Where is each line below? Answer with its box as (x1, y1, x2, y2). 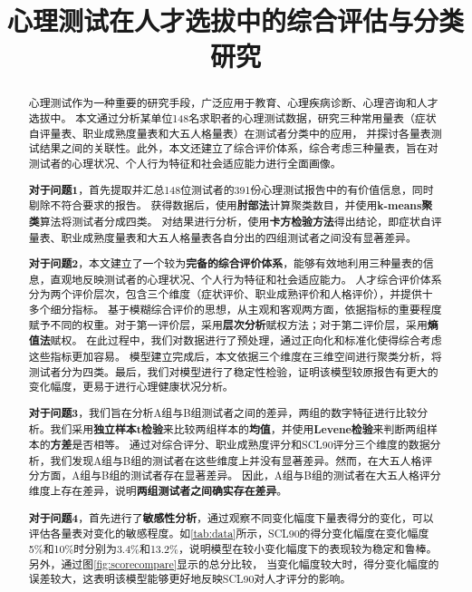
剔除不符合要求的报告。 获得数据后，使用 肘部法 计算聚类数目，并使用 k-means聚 (28, 198, 433, 214)
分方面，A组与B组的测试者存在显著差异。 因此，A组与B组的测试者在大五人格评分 (28, 468, 441, 483)
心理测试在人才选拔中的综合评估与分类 (7, 2, 465, 39)
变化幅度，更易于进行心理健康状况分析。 (28, 379, 234, 394)
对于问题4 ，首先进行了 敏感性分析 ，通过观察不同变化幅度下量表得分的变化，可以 (28, 510, 434, 526)
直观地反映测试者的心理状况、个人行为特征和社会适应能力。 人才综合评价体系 (50, 271, 442, 286)
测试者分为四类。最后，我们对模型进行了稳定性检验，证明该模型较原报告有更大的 (28, 364, 438, 379)
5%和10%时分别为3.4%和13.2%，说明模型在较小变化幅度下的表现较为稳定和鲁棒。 (28, 540, 438, 556)
